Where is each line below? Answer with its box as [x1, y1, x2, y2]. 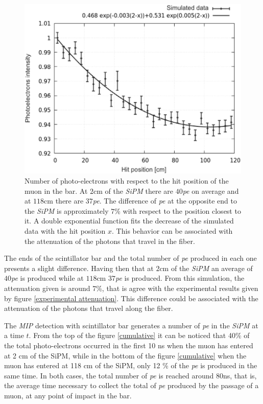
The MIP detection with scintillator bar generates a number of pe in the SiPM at [4, 320, 258, 330]
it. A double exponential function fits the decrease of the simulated [25, 215, 234, 226]
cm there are [44, 195, 84, 206]
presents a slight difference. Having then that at [4, 262, 154, 273]
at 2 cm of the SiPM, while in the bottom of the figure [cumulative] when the [4, 350, 247, 361]
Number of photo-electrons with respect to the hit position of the [25, 175, 229, 186]
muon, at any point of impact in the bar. [4, 390, 132, 400]
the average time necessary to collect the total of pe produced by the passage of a [4, 380, 259, 391]
